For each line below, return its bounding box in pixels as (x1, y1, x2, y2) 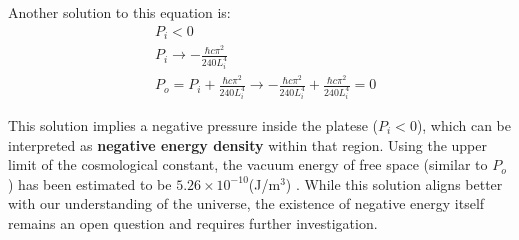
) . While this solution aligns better (285, 173, 503, 194)
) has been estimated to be (8, 173, 172, 194)
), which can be (416, 115, 511, 136)
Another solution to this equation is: (8, 2, 231, 22)
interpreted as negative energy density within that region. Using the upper (8, 134, 488, 155)
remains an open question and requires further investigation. (8, 212, 378, 233)
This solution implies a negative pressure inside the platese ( (8, 115, 379, 136)
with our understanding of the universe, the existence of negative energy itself (8, 193, 485, 214)
